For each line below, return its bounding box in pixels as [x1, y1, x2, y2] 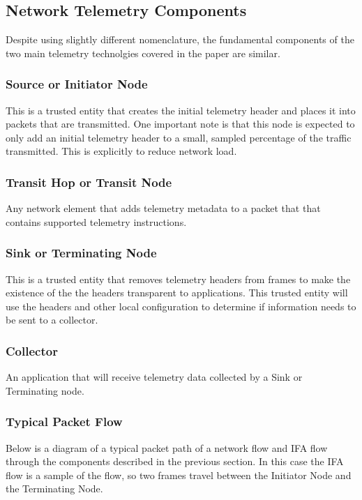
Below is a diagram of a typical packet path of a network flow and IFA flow [6, 440, 328, 455]
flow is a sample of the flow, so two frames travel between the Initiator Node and [6, 467, 352, 482]
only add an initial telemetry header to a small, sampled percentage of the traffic [6, 130, 352, 144]
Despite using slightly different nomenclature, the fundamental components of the [6, 32, 354, 47]
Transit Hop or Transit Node [6, 173, 172, 190]
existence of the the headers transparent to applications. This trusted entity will [6, 285, 348, 300]
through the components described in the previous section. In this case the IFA [6, 454, 344, 469]
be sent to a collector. [6, 312, 98, 327]
